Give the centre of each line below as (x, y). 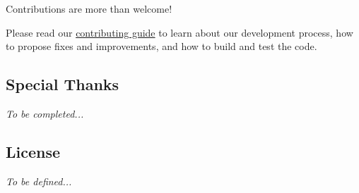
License (33, 151)
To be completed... (45, 113)
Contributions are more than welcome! (89, 8)
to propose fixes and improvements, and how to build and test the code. (161, 46)
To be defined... (39, 181)
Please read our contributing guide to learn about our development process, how (179, 32)
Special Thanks (63, 84)
